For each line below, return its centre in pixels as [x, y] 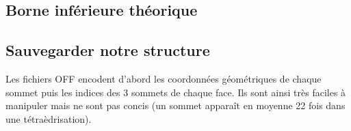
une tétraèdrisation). [49, 118]
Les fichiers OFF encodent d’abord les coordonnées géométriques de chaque [164, 78]
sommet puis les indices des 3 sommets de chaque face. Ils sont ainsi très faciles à [176, 92]
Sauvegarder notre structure [108, 50]
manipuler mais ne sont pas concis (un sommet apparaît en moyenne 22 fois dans [175, 105]
